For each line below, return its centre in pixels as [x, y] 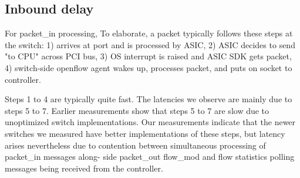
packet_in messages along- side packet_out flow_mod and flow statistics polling [150, 157]
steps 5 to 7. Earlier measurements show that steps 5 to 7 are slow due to [137, 110]
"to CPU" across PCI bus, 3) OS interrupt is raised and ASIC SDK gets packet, [148, 56]
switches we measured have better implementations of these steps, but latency [145, 133]
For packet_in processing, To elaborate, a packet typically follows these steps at [149, 33]
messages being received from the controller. [84, 168]
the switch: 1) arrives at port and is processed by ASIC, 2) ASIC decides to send [150, 44]
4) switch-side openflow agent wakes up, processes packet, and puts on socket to [149, 67]
